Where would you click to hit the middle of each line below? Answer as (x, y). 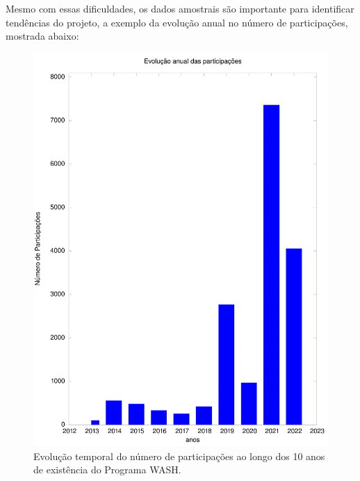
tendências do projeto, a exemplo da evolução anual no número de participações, (177, 22)
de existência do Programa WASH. (107, 470)
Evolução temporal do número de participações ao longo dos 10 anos (179, 456)
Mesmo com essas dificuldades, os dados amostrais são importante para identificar (180, 8)
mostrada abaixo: (42, 36)
